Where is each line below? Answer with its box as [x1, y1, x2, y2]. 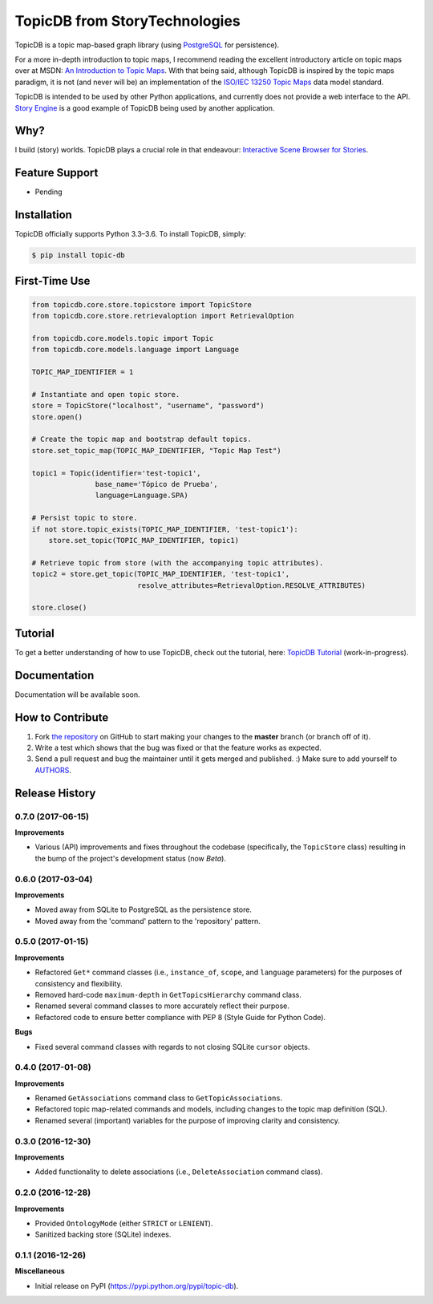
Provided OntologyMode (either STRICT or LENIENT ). [34, 1218, 213, 1228]
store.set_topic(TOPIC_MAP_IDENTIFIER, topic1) [48, 536, 240, 545]
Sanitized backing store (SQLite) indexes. [34, 1229, 172, 1239]
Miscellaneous [14, 1266, 66, 1276]
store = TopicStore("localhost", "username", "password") [31, 401, 265, 411]
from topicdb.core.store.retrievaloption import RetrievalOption [31, 311, 294, 321]
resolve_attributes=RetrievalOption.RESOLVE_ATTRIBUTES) [137, 581, 366, 589]
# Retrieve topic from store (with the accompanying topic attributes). [31, 558, 324, 567]
